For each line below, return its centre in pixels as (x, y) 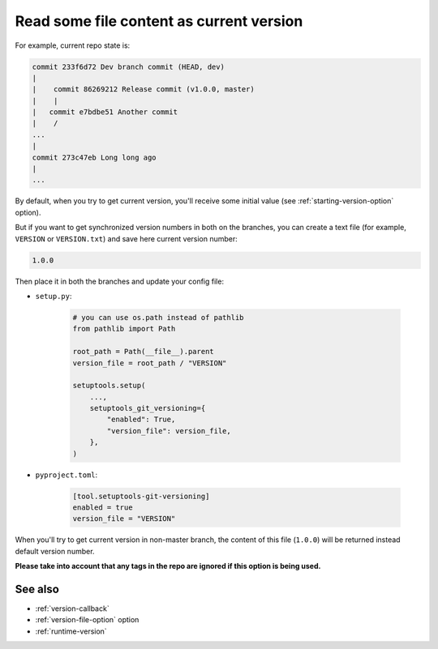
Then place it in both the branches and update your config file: (120, 281)
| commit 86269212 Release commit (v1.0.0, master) (143, 90)
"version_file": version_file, (169, 431)
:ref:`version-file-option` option (87, 620)
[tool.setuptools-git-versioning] (141, 496)
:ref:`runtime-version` (71, 631)
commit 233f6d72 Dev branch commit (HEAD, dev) (128, 66)
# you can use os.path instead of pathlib (158, 317)
